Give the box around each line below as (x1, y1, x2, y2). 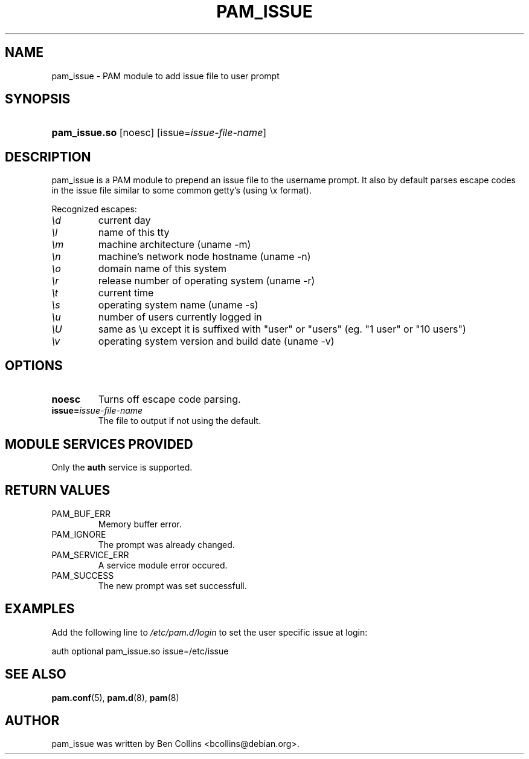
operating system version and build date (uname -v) (98, 335, 335, 348)
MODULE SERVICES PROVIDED (5, 436, 193, 452)
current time (98, 287, 154, 299)
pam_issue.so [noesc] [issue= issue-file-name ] (51, 126, 267, 139)
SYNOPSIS (5, 91, 71, 107)
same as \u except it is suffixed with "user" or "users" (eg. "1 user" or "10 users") (98, 323, 466, 336)
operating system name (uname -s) (98, 299, 258, 311)
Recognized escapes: (51, 204, 137, 215)
